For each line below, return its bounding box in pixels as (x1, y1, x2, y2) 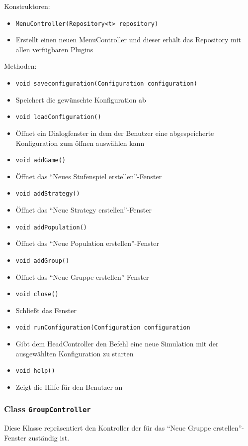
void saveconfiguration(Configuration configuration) (15, 80, 197, 88)
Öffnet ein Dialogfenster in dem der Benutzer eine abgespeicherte (15, 127, 214, 138)
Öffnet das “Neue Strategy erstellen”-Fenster (15, 205, 152, 215)
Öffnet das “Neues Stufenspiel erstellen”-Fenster (15, 171, 162, 181)
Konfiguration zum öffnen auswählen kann (15, 137, 145, 148)
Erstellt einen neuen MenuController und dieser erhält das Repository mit (15, 34, 242, 45)
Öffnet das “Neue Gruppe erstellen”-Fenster (15, 271, 149, 282)
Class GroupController (4, 403, 91, 415)
